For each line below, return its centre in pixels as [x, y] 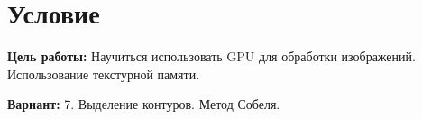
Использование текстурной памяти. [104, 73]
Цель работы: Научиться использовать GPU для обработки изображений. [211, 56]
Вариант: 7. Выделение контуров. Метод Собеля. [144, 104]
